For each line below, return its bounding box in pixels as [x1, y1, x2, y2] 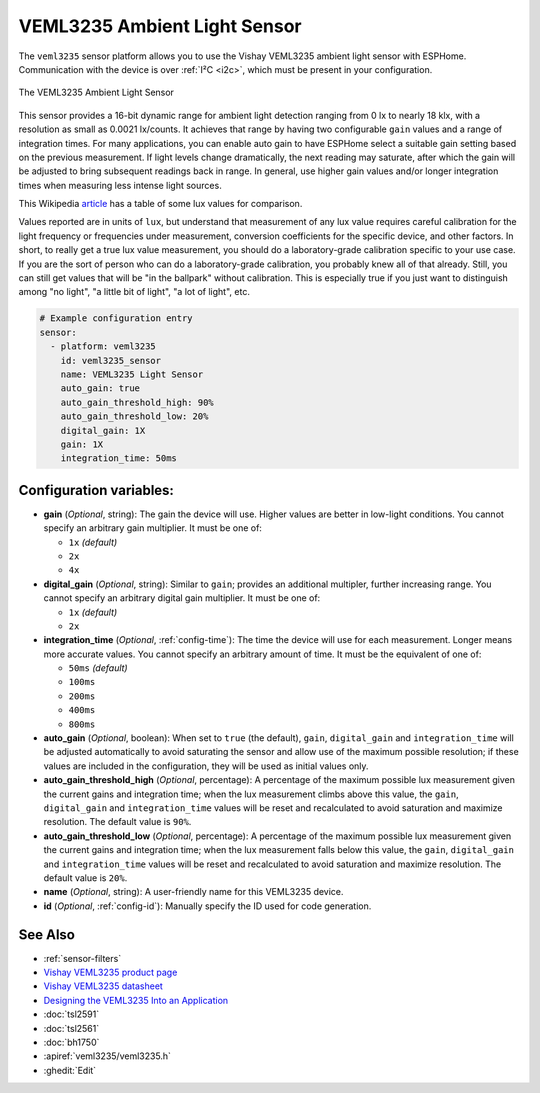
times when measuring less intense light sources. [18, 179, 222, 191]
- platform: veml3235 [50, 341, 157, 352]
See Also [18, 926, 75, 943]
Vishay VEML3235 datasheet [43, 980, 164, 992]
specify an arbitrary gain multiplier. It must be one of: [43, 522, 262, 534]
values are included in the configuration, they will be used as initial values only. [43, 760, 369, 772]
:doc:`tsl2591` [43, 1008, 100, 1020]
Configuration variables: [18, 481, 175, 499]
